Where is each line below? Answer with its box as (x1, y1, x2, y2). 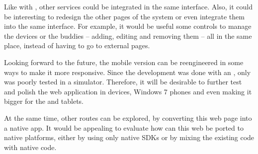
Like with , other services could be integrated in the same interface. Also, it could (4, 1, 253, 11)
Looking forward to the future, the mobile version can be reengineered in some (4, 57, 244, 67)
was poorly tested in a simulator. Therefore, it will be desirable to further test (4, 77, 242, 87)
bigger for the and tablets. (4, 96, 84, 106)
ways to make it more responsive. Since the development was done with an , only (4, 67, 251, 77)
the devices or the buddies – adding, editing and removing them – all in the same (4, 30, 252, 41)
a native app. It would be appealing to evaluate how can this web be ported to (4, 122, 244, 133)
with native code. (4, 142, 57, 152)
